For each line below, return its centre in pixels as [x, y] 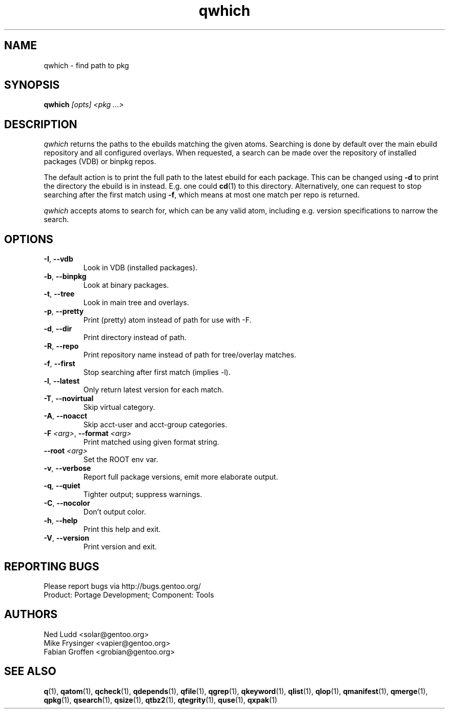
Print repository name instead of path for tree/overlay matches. [190, 355]
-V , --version [66, 538]
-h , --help [61, 521]
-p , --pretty [64, 311]
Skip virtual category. [119, 407]
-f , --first [59, 364]
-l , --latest [62, 381]
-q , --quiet [62, 486]
